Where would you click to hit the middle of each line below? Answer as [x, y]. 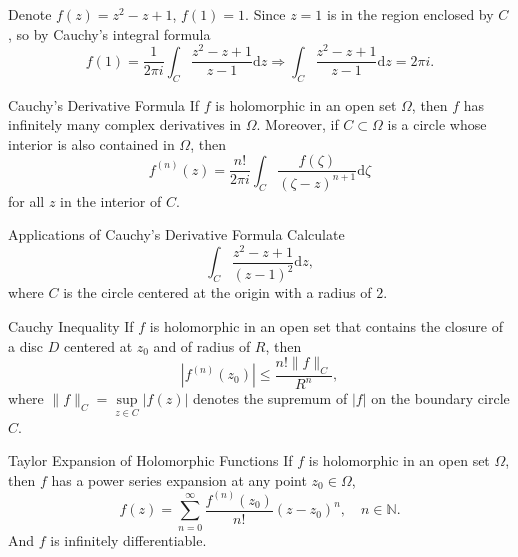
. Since [265, 14]
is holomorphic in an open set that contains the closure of [326, 325]
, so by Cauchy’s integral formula [109, 33]
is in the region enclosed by [410, 14]
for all [26, 200]
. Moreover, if [297, 124]
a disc [26, 345]
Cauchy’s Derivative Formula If [104, 104]
